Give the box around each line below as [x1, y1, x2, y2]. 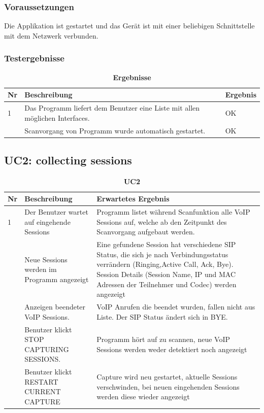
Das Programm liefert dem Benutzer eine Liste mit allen [24, 102, 200, 113]
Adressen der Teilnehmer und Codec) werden [96, 279, 237, 289]
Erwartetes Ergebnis [96, 193, 170, 204]
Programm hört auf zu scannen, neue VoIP [96, 334, 230, 345]
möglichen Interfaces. [24, 112, 90, 123]
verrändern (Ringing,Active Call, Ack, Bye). [96, 259, 234, 269]
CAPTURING [24, 343, 69, 354]
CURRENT [24, 386, 61, 397]
